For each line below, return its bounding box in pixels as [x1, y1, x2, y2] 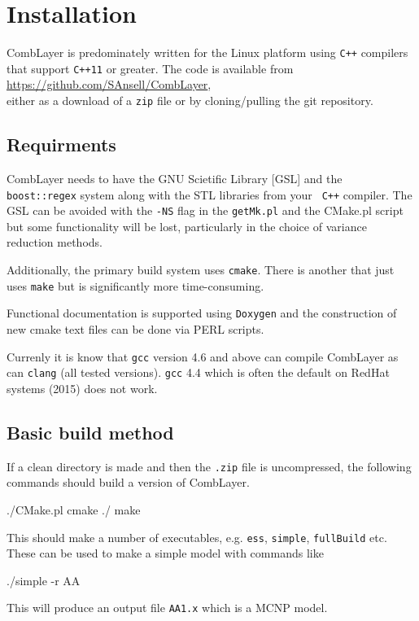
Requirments [7, 132, 116, 157]
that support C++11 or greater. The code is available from [7, 59, 294, 77]
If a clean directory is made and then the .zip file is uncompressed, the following [7, 457, 412, 474]
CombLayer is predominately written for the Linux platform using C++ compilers [7, 44, 408, 61]
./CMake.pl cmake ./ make [7, 501, 141, 518]
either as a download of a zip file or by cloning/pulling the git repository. [7, 92, 373, 109]
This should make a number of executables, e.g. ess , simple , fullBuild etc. [7, 528, 387, 545]
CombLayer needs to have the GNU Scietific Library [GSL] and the [7, 169, 343, 186]
